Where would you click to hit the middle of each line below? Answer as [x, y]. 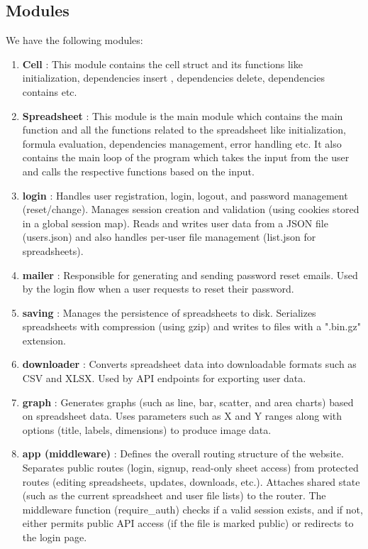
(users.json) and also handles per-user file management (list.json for [169, 237]
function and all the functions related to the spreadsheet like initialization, [184, 130]
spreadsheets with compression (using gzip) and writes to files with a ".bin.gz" [191, 326]
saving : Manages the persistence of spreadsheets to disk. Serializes [169, 312]
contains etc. [50, 91]
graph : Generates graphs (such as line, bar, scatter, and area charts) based [188, 402]
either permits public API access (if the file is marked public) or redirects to [188, 523]
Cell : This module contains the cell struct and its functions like [162, 64]
